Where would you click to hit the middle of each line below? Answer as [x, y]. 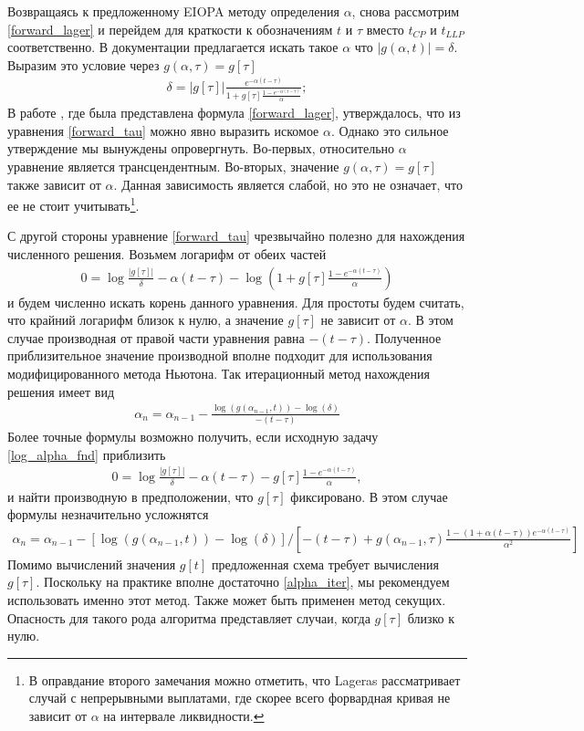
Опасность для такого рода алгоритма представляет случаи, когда [189, 617]
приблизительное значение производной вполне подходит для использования [220, 355]
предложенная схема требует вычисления [325, 564]
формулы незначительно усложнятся [108, 514]
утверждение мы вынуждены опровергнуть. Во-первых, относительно [201, 148]
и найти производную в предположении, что [130, 496]
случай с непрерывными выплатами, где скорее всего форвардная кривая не [240, 698]
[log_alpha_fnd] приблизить [87, 454]
